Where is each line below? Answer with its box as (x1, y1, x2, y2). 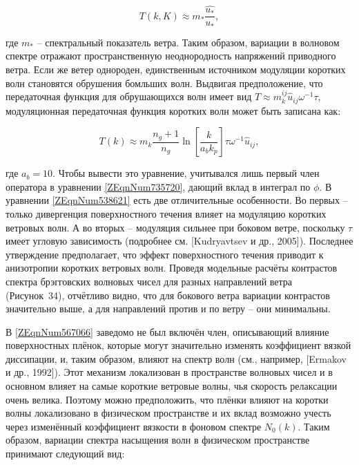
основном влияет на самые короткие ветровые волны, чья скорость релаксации (6, 379, 338, 393)
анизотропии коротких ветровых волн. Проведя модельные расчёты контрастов (6, 260, 338, 275)
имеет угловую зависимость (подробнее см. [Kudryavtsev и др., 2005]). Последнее (6, 234, 353, 248)
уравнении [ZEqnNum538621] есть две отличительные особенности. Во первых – (6, 193, 348, 207)
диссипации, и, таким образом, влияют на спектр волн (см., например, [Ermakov (6, 351, 347, 366)
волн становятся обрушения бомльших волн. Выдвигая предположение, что (6, 75, 323, 90)
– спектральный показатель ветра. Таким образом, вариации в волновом (37, 35, 340, 49)
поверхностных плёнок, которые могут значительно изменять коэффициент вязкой (6, 338, 351, 352)
